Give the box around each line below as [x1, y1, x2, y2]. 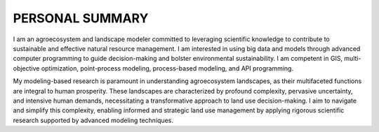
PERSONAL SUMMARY [13, 10, 149, 26]
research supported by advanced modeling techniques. [13, 116, 173, 124]
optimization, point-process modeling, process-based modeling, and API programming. [41, 64, 294, 73]
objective [13, 64, 40, 73]
